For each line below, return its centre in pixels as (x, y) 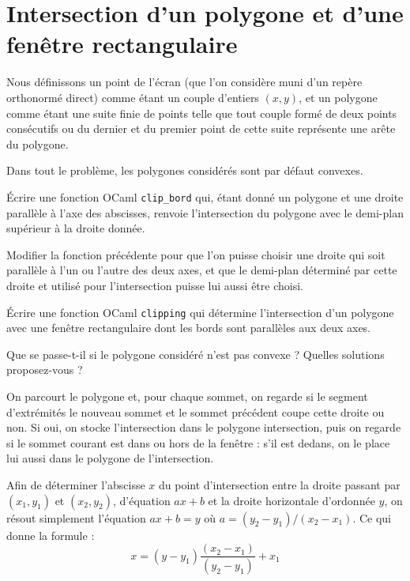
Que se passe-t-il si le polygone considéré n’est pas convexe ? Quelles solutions (196, 354)
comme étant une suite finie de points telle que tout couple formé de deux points (202, 113)
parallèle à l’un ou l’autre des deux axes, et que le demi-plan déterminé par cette (202, 270)
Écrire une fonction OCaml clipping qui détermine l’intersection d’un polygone (200, 312)
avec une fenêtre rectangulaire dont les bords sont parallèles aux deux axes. (189, 328)
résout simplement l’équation (76, 517)
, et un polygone (338, 97)
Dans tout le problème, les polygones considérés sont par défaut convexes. (185, 170)
